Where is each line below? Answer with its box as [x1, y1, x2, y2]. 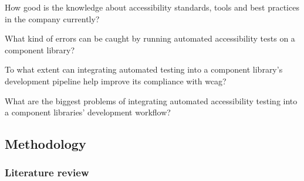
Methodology [5, 135, 86, 153]
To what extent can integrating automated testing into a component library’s [5, 63, 283, 76]
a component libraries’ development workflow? [5, 106, 171, 118]
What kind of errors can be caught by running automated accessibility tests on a [5, 32, 295, 45]
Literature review [5, 165, 89, 180]
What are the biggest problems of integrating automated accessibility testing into [5, 94, 298, 107]
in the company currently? [5, 12, 100, 25]
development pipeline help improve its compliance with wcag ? [5, 74, 227, 87]
